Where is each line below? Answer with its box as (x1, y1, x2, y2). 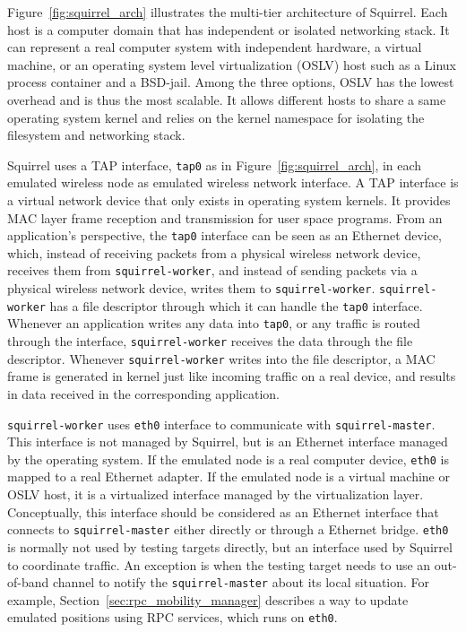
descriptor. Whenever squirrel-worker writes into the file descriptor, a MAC (7, 349, 436, 368)
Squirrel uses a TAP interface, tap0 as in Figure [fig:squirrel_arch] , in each (7, 155, 422, 174)
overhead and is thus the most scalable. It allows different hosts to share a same (7, 90, 446, 108)
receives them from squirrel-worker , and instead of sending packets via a (7, 261, 418, 280)
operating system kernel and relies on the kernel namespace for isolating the (7, 108, 425, 126)
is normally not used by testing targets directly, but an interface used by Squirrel (7, 537, 453, 556)
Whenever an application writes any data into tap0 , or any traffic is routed (7, 314, 420, 333)
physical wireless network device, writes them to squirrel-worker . (7, 279, 375, 298)
